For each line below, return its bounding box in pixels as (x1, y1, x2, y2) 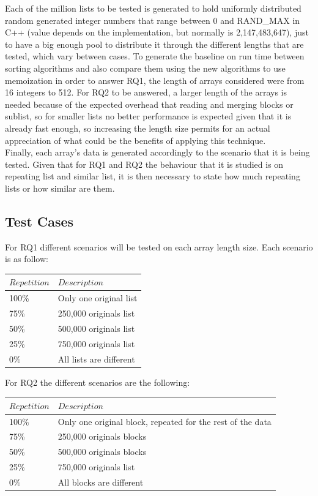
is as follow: (5, 252, 48, 265)
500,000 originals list (57, 321, 135, 334)
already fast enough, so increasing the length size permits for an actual (5, 121, 270, 134)
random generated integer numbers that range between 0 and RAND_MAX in (5, 13, 300, 26)
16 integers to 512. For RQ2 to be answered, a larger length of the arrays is (5, 86, 287, 99)
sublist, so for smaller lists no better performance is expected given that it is (5, 110, 292, 122)
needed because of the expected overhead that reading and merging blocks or (5, 97, 294, 110)
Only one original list (57, 291, 138, 304)
